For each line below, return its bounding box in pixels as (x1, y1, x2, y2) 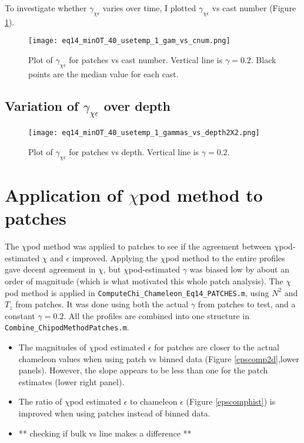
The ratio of (18, 395, 62, 408)
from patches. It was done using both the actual (15, 298, 189, 310)
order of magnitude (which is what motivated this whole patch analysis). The (5, 274, 283, 287)
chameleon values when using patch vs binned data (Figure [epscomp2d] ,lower (18, 352, 299, 365)
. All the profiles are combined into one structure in (64, 309, 249, 321)
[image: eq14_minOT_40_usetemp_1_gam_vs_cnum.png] (28, 37, 230, 45)
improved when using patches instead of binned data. (18, 407, 211, 419)
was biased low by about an (189, 263, 289, 275)
